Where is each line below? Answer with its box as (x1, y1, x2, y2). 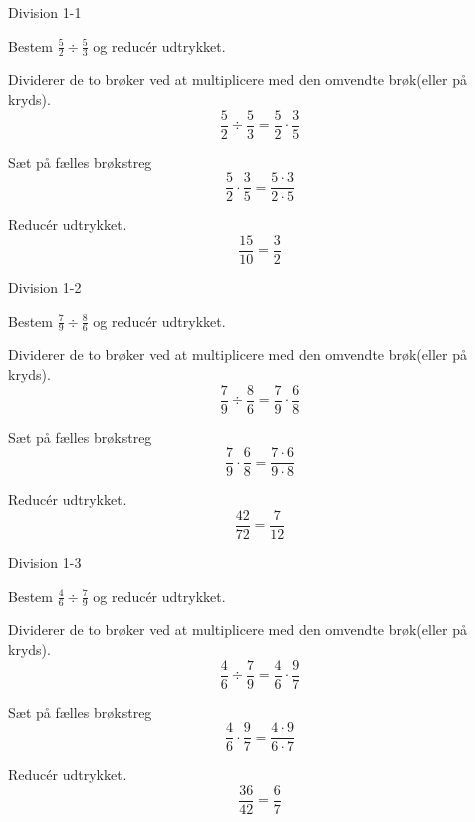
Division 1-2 (8, 276, 82, 297)
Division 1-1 (8, 2, 82, 22)
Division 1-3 (8, 551, 82, 572)
